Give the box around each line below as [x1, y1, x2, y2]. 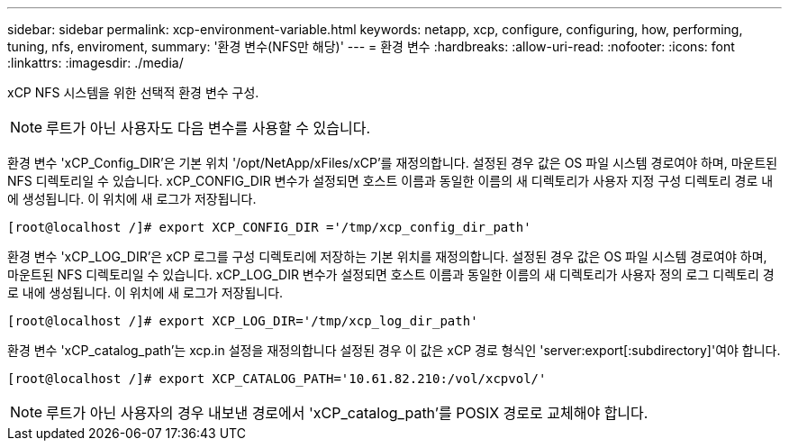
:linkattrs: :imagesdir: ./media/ [7, 55, 184, 70]
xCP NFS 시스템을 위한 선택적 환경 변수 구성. [7, 85, 259, 100]
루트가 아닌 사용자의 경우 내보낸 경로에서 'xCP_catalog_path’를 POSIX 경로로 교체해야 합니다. [46, 404, 648, 422]
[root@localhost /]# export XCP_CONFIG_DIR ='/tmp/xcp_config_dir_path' [7, 220, 531, 234]
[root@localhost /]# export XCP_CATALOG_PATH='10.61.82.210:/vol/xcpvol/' [7, 371, 547, 386]
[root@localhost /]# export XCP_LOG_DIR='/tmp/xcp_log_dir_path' [7, 314, 478, 328]
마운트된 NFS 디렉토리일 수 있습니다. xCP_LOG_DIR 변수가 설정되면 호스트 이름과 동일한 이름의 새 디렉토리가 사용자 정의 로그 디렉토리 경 [7, 267, 775, 282]
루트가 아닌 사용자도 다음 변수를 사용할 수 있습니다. [46, 119, 371, 137]
